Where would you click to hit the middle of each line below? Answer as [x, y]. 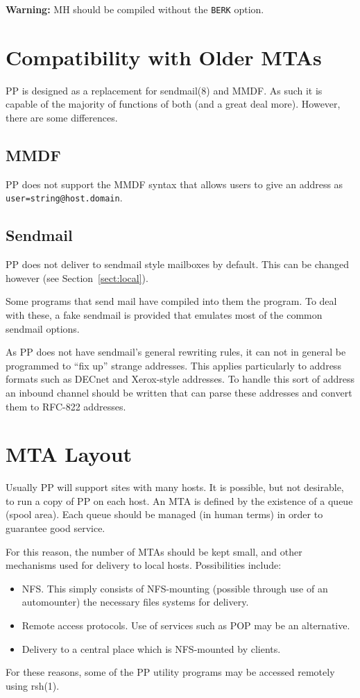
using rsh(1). [33, 685]
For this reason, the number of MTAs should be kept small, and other [154, 551]
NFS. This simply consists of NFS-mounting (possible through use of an [175, 588]
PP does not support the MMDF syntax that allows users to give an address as [174, 184]
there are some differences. [62, 117]
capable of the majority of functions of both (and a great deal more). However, [173, 104]
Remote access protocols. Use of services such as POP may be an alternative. [186, 625]
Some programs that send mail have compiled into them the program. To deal [171, 301]
